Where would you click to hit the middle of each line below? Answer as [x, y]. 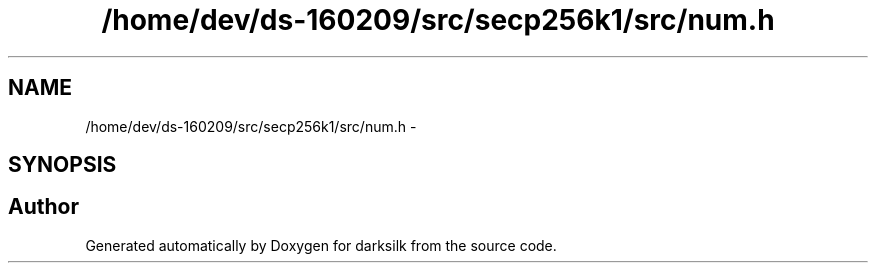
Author [43, 207]
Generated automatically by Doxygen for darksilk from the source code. [321, 245]
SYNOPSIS [62, 165]
